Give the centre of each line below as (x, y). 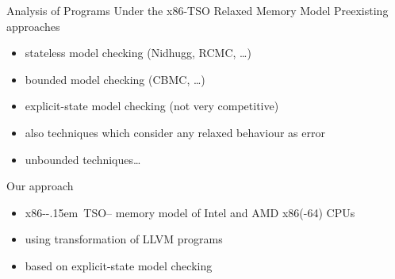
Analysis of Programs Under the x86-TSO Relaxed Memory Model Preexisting (197, 10)
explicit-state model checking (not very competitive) (152, 106)
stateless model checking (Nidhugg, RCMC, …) (138, 53)
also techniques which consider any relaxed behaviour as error (175, 132)
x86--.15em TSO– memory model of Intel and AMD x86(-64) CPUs (190, 212)
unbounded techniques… (83, 159)
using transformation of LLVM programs (124, 239)
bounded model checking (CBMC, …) (115, 79)
